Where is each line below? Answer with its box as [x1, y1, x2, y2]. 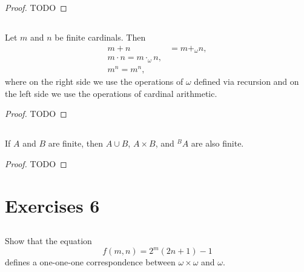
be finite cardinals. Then [55, 30, 146, 43]
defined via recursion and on [194, 75, 299, 87]
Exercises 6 [5, 193, 100, 217]
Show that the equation [5, 234, 92, 247]
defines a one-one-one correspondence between [5, 256, 176, 268]
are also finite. [191, 137, 244, 150]
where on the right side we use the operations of [5, 75, 183, 87]
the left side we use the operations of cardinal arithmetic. [5, 87, 217, 99]
